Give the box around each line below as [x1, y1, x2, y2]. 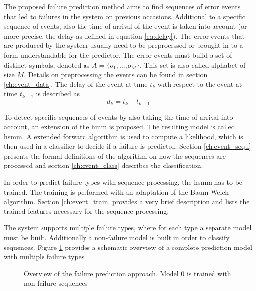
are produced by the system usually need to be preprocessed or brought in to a [4, 40, 243, 50]
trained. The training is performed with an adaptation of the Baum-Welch [4, 186, 229, 197]
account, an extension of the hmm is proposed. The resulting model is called [4, 121, 235, 131]
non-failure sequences [24, 278, 88, 288]
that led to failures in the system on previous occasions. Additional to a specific [4, 11, 245, 21]
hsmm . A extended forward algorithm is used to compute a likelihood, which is [4, 131, 243, 141]
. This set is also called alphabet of [139, 59, 246, 70]
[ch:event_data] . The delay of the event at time [4, 79, 148, 89]
